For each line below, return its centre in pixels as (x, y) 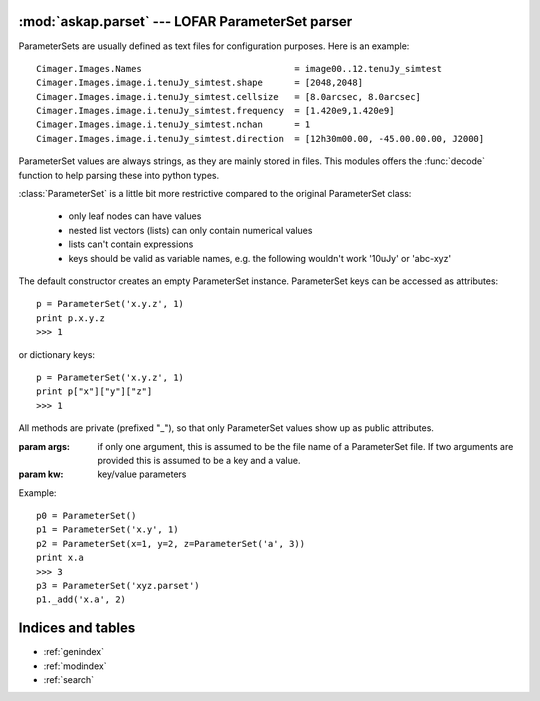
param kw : (41, 474)
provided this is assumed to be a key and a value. (199, 460)
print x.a (60, 558)
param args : (44, 446)
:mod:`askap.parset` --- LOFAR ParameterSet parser (185, 21)
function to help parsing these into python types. (119, 175)
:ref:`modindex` (75, 666)
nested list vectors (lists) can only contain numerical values (190, 230)
